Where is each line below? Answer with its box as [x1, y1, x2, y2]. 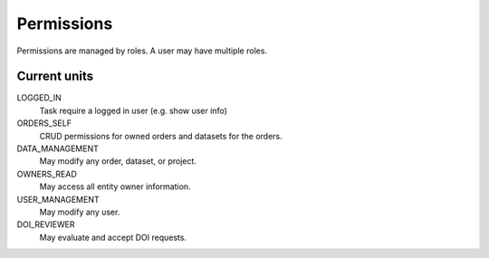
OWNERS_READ [16, 168, 77, 179]
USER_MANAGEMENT [16, 194, 100, 205]
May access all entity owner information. [39, 181, 191, 192]
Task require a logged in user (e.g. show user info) [39, 105, 228, 116]
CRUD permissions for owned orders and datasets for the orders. [39, 130, 283, 141]
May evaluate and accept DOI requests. [39, 232, 187, 243]
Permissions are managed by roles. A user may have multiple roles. [16, 45, 267, 56]
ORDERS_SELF [16, 118, 72, 129]
